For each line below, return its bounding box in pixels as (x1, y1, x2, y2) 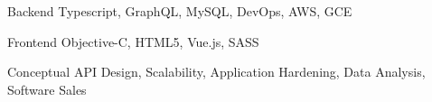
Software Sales (7, 79, 87, 98)
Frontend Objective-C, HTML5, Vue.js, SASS (7, 32, 259, 51)
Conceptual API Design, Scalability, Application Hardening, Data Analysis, (7, 62, 426, 81)
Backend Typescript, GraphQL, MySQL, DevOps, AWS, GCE (7, 2, 352, 20)
